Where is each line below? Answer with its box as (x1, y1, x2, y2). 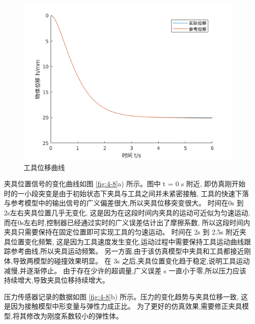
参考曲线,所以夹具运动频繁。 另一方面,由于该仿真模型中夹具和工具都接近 (10, 246, 244, 256)
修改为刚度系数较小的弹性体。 (26, 310, 123, 321)
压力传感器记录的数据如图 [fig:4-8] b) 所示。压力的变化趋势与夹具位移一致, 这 (4, 291, 248, 301)
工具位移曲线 (24, 162, 65, 172)
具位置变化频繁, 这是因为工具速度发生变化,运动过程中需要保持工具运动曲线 (4, 236, 244, 246)
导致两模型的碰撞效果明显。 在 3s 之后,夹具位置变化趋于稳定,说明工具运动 (12, 255, 250, 265)
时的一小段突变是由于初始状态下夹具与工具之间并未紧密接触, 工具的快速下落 (4, 188, 249, 198)
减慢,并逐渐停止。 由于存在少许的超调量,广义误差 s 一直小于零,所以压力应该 (4, 265, 247, 275)
